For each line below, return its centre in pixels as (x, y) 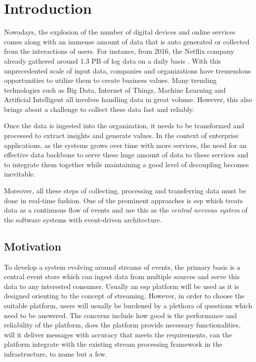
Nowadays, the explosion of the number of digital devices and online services (120, 32)
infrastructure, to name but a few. (56, 353)
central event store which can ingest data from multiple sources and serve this (122, 276)
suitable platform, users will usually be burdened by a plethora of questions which (128, 305)
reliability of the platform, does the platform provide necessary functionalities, (122, 325)
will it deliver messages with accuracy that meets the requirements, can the (118, 334)
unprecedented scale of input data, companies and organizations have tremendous (128, 70)
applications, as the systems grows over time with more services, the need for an (126, 145)
